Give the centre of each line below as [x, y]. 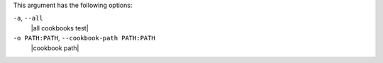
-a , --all [28, 18]
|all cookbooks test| [60, 28]
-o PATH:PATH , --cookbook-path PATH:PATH [84, 38]
